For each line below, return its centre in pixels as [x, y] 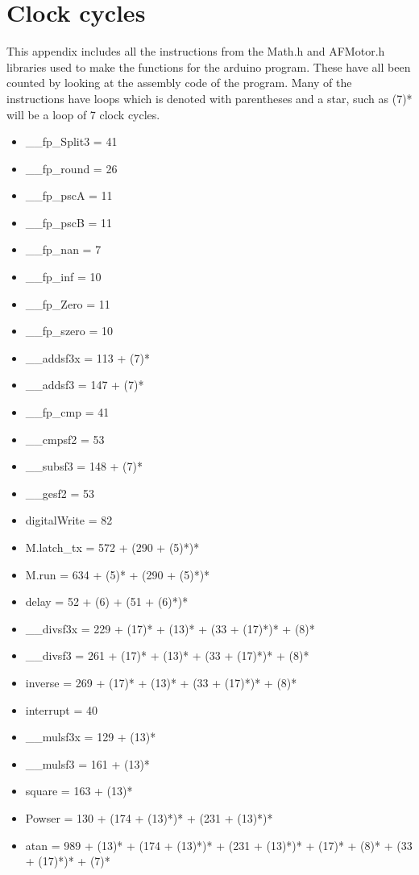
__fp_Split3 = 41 [71, 141]
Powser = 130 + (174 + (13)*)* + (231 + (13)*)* [149, 817]
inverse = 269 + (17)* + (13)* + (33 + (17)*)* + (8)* [161, 682]
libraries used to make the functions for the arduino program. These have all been [209, 66]
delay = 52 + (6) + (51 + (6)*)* [107, 601]
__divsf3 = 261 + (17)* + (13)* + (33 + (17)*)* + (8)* [167, 655]
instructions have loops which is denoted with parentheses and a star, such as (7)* [209, 98]
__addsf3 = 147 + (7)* [85, 385]
